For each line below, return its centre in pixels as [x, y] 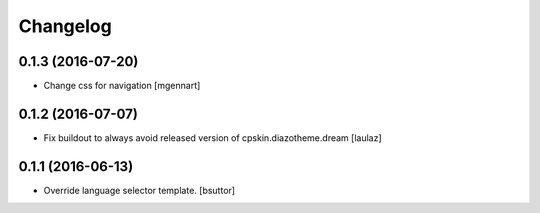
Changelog [65, 26]
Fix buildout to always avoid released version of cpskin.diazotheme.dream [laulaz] [212, 137]
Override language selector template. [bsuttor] [139, 190]
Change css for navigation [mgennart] [122, 86]
